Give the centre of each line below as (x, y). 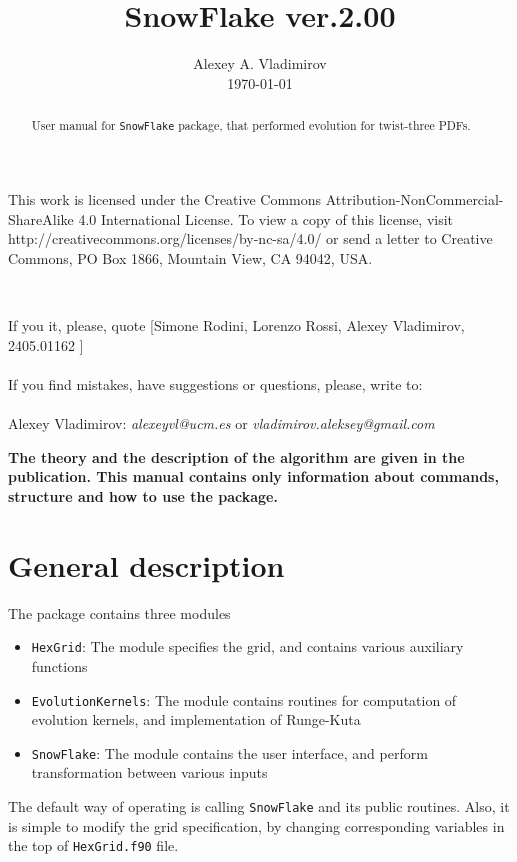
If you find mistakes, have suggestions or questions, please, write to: (215, 384)
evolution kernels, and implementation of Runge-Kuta (196, 719)
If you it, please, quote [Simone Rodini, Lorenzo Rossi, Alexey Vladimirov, (236, 325)
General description (146, 564)
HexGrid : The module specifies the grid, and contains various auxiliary (247, 646)
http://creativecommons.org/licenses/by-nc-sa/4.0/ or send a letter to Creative (250, 238)
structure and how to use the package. (143, 495)
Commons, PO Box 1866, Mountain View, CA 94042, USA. (190, 258)
